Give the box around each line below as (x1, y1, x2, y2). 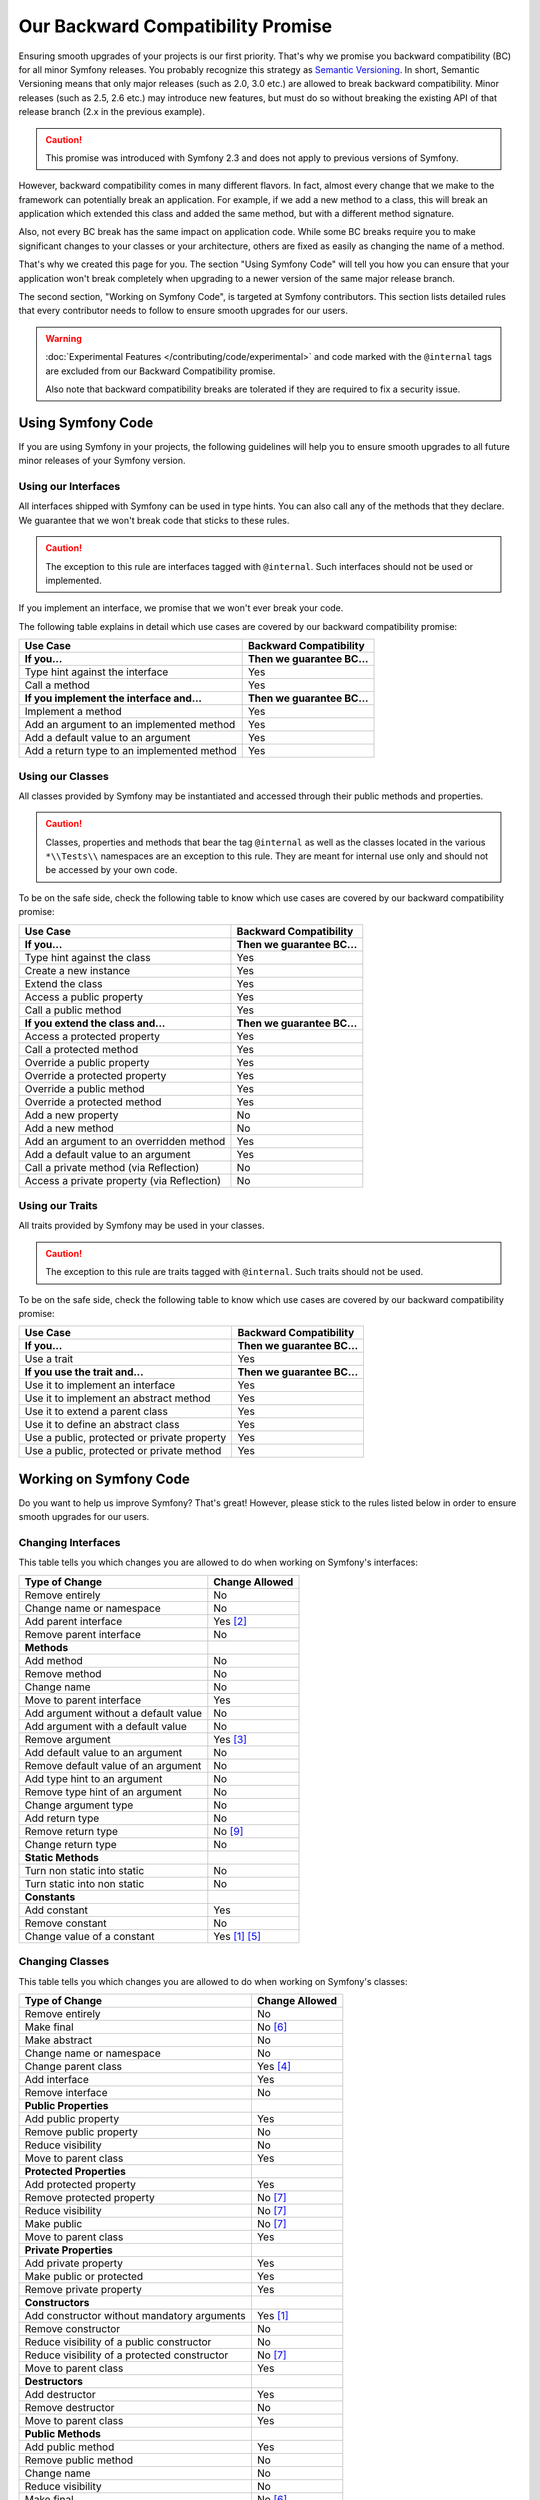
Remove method (24, 1666, 102, 1680)
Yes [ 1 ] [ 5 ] (213, 1929, 262, 1943)
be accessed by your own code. (45, 864, 178, 876)
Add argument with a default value (24, 1719, 187, 1733)
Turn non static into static (24, 1863, 145, 1877)
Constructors (24, 2295, 90, 2309)
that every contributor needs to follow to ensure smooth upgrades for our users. (18, 305, 349, 317)
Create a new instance (24, 963, 131, 977)
